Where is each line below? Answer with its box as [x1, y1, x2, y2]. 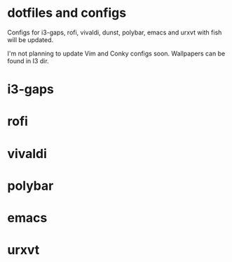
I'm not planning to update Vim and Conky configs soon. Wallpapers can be [7, 49, 226, 58]
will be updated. [7, 35, 54, 44]
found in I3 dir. [7, 56, 49, 65]
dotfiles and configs [7, 5, 127, 21]
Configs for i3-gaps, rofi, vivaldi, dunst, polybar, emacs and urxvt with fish [7, 28, 222, 37]
